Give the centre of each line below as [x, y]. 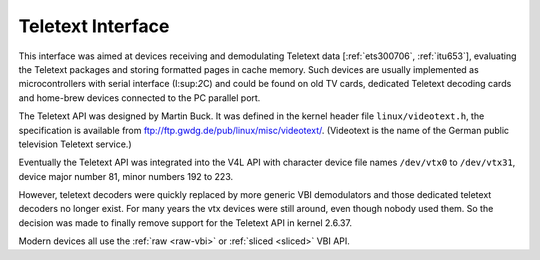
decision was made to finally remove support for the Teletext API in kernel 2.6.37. [185, 222]
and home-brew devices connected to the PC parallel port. [139, 97]
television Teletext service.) [75, 144]
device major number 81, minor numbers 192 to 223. [126, 176]
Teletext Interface [94, 26]
